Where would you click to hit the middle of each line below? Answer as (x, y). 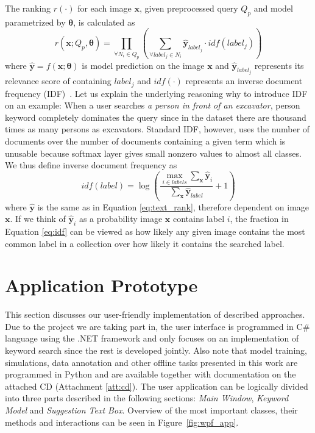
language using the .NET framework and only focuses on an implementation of (152, 338)
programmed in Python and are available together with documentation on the (150, 374)
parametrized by (35, 22)
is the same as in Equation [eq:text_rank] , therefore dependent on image (173, 206)
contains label (199, 219)
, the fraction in (259, 219)
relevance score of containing (58, 81)
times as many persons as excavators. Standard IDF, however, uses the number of (157, 129)
